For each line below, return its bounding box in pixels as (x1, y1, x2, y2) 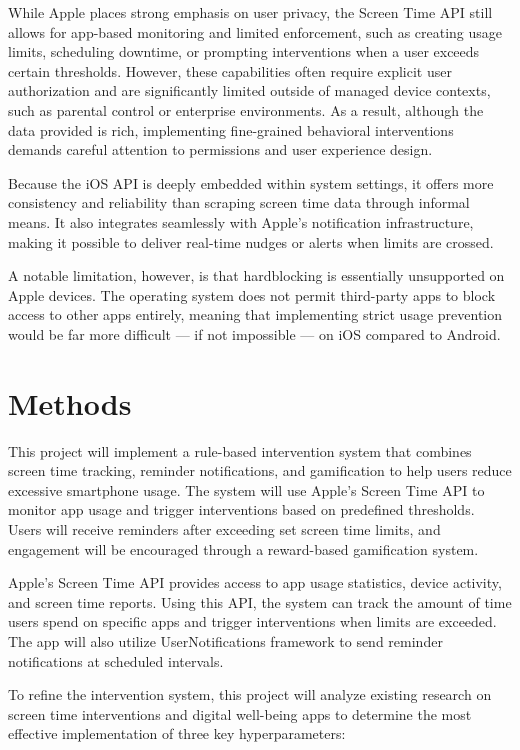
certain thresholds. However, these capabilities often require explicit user (8, 60, 452, 81)
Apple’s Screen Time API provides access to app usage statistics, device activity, (8, 572, 502, 593)
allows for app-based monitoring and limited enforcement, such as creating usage (8, 21, 503, 42)
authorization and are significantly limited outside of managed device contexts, (8, 80, 491, 101)
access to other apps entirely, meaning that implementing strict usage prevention (8, 304, 503, 325)
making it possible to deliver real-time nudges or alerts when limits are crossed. (8, 231, 494, 252)
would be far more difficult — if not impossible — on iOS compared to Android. (8, 323, 501, 344)
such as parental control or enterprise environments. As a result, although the (8, 99, 484, 120)
